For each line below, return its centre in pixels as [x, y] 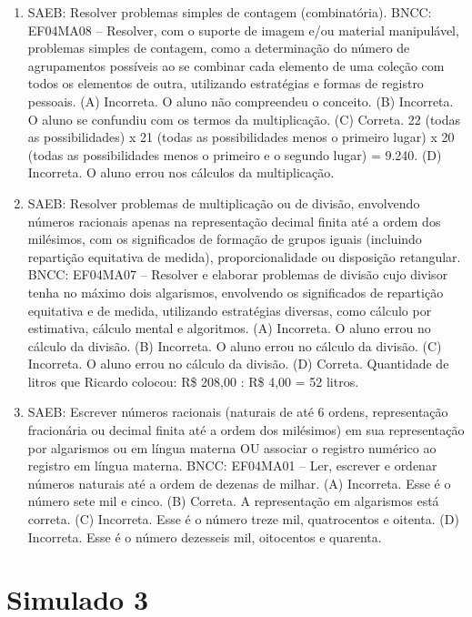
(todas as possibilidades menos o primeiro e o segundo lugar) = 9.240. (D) [235, 154]
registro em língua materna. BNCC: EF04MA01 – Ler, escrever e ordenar [232, 465]
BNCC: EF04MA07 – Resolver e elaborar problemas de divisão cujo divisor [238, 274]
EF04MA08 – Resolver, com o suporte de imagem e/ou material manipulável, [243, 30]
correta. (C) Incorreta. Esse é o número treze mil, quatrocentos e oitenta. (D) [243, 519]
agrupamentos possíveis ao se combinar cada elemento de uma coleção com [236, 65]
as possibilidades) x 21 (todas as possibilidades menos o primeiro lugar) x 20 [241, 137]
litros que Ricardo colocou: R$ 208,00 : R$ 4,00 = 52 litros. [193, 381]
